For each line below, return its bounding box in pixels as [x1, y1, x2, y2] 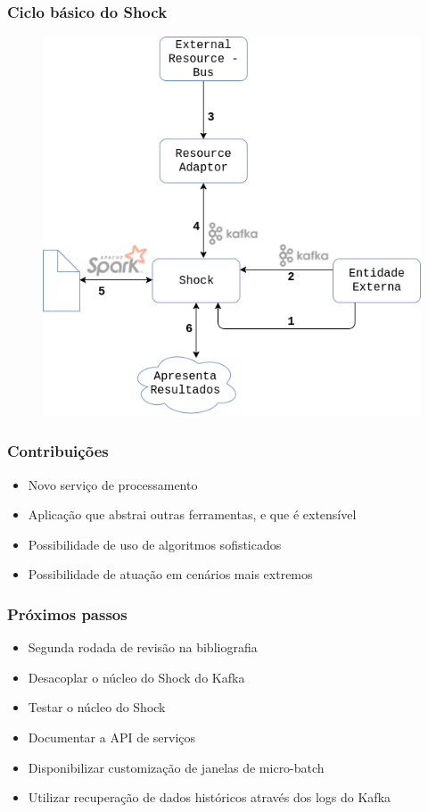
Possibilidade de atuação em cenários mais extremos [28, 565, 313, 584]
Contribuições [7, 440, 109, 462]
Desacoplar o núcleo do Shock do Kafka [28, 667, 245, 686]
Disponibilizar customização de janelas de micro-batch [28, 758, 325, 776]
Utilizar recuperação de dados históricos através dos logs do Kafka [28, 788, 391, 807]
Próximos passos [7, 602, 128, 625]
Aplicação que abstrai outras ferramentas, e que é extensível [28, 505, 357, 524]
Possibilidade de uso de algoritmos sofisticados [28, 534, 282, 553]
